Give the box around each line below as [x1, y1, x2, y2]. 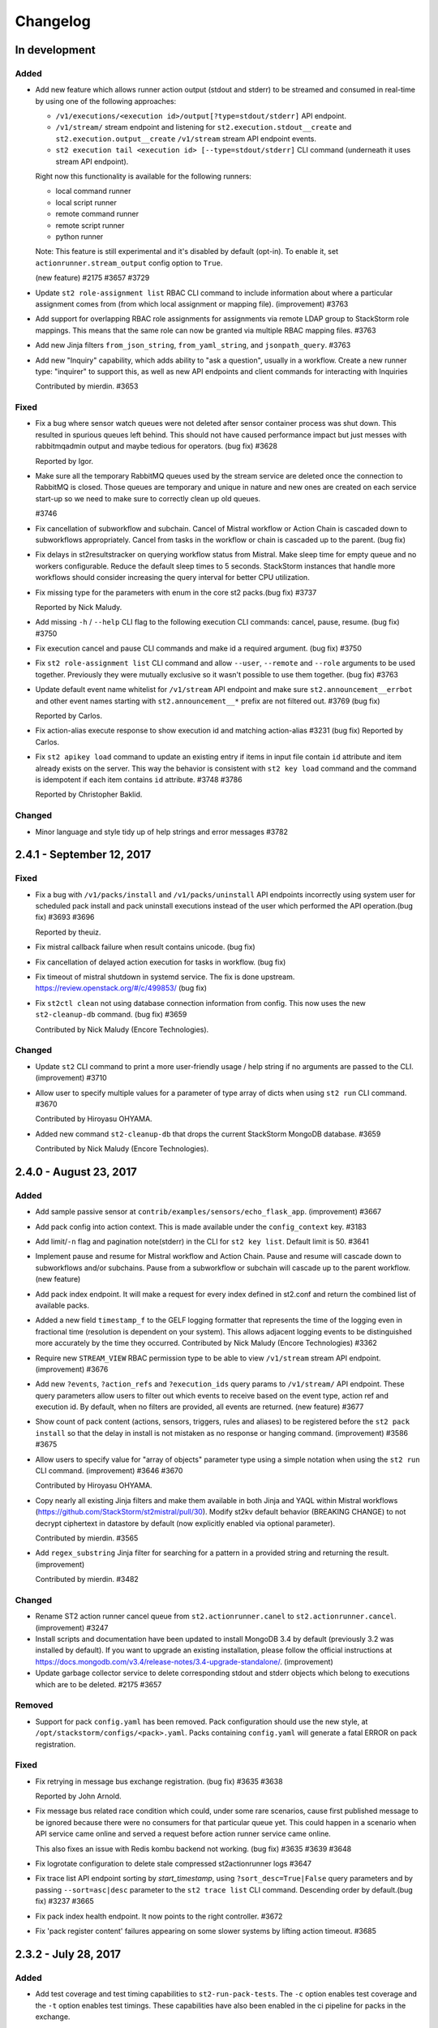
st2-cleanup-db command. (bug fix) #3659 [35, 1010, 187, 1020]
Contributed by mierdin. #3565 [35, 1533, 139, 1543]
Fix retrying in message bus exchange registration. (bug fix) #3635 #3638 [35, 1777, 283, 1786]
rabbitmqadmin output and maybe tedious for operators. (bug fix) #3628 [35, 441, 277, 451]
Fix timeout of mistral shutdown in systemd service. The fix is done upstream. [35, 972, 295, 982]
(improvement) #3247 [35, 1622, 109, 1632]
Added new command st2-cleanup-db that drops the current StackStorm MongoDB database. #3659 [35, 1128, 381, 1139]
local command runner [55, 187, 131, 196]
